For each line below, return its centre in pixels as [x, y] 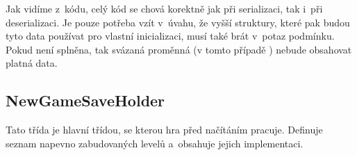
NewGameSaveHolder [85, 100]
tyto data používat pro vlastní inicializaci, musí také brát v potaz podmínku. [170, 36]
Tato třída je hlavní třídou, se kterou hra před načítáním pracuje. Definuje [164, 130]
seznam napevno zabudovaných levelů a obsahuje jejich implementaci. [155, 143]
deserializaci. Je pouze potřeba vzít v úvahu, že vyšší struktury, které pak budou [178, 22]
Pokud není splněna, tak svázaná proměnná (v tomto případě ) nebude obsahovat [179, 49]
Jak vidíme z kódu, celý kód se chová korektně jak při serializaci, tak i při [164, 8]
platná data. [32, 63]
